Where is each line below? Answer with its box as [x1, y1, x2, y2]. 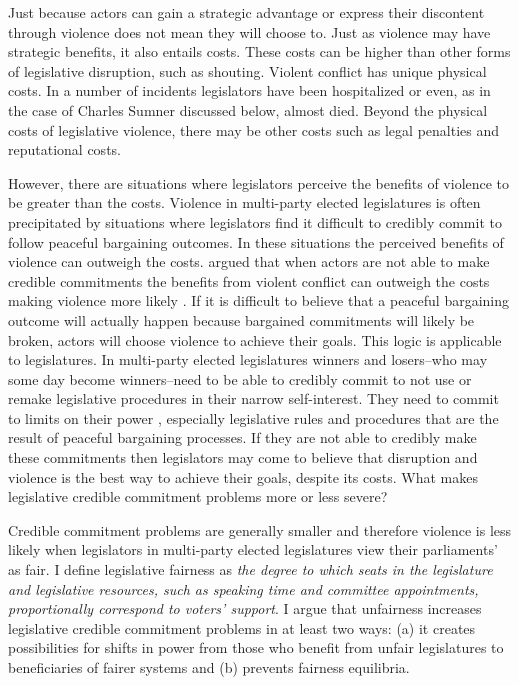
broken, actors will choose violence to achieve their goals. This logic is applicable [8, 329, 502, 350]
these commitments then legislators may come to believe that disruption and [8, 447, 478, 468]
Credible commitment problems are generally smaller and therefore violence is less [8, 519, 512, 540]
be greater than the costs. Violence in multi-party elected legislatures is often [8, 192, 481, 213]
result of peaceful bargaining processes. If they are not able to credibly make [8, 427, 477, 448]
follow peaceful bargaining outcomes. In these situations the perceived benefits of [8, 231, 504, 252]
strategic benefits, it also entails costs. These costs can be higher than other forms [8, 41, 511, 62]
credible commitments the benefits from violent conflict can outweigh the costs [8, 270, 490, 291]
